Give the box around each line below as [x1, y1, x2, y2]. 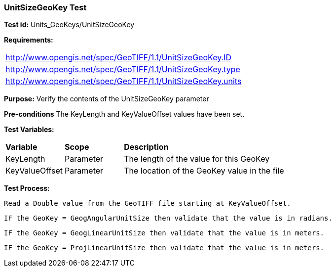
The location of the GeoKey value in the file [124, 166, 284, 176]
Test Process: [4, 184, 50, 193]
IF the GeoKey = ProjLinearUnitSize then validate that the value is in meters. [4, 244, 325, 252]
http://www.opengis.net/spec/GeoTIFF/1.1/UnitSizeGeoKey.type [5, 64, 240, 75]
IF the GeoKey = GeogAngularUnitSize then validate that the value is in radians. [4, 214, 333, 223]
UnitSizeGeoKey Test [4, 2, 87, 12]
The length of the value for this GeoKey [124, 154, 270, 164]
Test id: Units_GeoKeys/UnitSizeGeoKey [4, 20, 135, 29]
